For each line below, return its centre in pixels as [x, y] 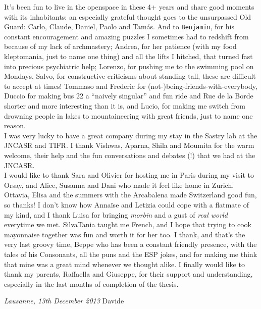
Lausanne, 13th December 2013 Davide [64, 301]
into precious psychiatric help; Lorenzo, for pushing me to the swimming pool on [129, 66]
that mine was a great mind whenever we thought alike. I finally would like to [124, 264]
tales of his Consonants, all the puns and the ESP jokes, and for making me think [131, 254]
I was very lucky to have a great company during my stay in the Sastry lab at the [131, 135]
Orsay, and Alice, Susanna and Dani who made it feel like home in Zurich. [119, 185]
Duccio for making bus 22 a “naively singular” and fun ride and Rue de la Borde [129, 96]
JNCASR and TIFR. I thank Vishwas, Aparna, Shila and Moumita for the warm [129, 145]
